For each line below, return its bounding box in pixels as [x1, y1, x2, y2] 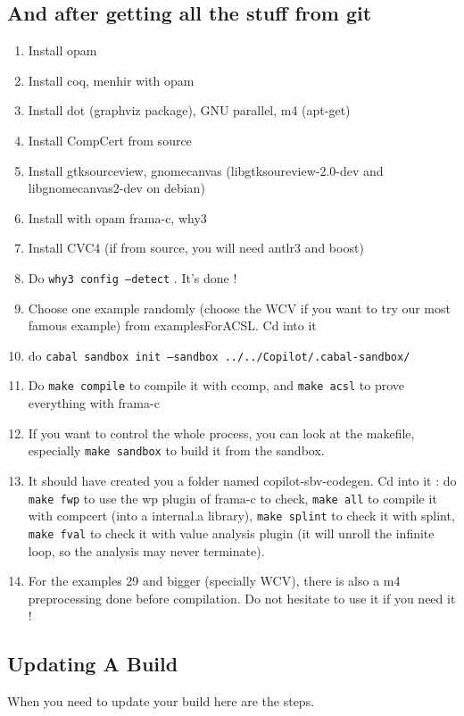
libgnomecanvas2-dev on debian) [28, 179, 205, 197]
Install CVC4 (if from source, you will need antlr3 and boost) [28, 238, 364, 257]
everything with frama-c [28, 394, 160, 412]
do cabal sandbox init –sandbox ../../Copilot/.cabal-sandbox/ [28, 346, 410, 364]
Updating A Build [7, 650, 178, 678]
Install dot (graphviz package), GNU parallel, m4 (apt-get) [28, 101, 351, 120]
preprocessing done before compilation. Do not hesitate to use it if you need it [28, 588, 456, 607]
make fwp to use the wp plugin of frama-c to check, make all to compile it [28, 488, 437, 507]
